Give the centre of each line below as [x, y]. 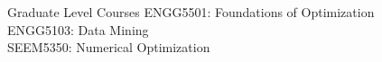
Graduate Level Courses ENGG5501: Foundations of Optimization [191, 12]
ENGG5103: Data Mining [78, 29]
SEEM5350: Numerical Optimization [109, 47]
